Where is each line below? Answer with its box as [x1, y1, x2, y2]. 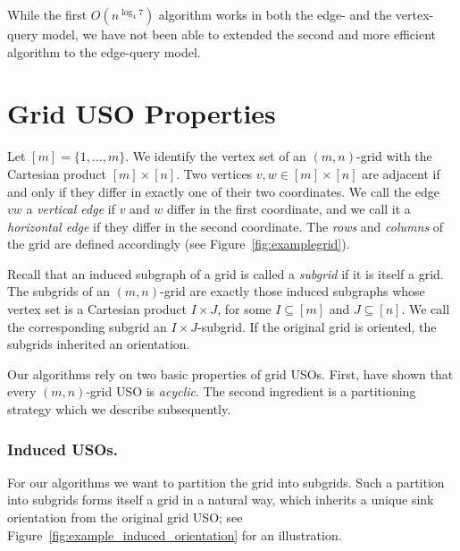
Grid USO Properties [7, 95, 276, 131]
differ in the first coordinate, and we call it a [167, 199, 411, 218]
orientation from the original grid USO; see [7, 508, 243, 527]
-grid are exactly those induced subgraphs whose [160, 282, 425, 301]
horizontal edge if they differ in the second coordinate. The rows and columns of [7, 216, 444, 235]
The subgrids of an [7, 282, 110, 301]
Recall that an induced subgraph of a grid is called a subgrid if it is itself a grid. [7, 264, 444, 283]
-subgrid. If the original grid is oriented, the [197, 317, 437, 335]
